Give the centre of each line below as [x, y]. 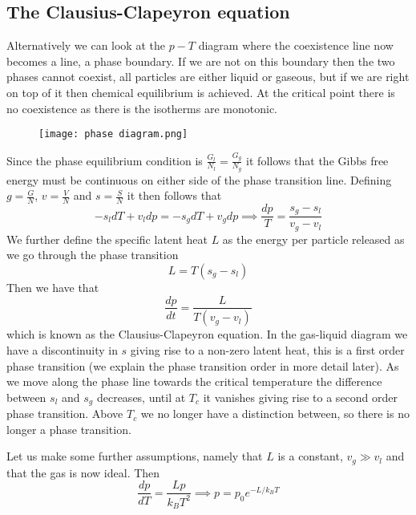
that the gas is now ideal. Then [83, 472]
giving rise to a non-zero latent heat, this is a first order [267, 350]
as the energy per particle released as [313, 239]
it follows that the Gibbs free [317, 160]
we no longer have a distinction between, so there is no [275, 414]
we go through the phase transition [93, 255]
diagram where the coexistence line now [296, 45]
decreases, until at [141, 397]
